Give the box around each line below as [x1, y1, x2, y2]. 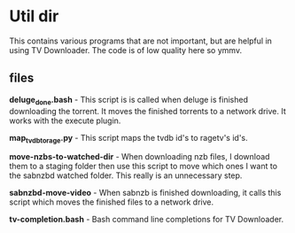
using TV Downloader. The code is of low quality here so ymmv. [9, 44, 242, 55]
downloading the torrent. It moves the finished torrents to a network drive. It [9, 105, 286, 116]
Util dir [9, 6, 59, 27]
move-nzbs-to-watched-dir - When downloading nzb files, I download [9, 151, 270, 162]
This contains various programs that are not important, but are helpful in [9, 35, 273, 46]
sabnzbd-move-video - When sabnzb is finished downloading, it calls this [9, 188, 282, 198]
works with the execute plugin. [9, 115, 121, 126]
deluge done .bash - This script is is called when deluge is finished [9, 94, 248, 107]
